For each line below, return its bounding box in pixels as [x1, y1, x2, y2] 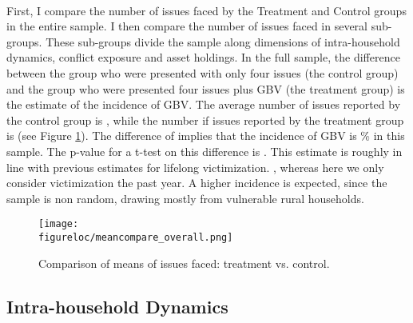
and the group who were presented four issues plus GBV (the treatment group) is [6, 80, 405, 97]
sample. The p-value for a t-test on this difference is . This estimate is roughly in [6, 142, 403, 159]
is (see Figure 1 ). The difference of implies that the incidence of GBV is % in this [6, 127, 405, 144]
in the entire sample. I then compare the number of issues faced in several [6, 18, 367, 34]
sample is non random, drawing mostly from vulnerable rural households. [6, 189, 364, 206]
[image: [38, 218, 79, 230]
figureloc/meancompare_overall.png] [38, 231, 233, 243]
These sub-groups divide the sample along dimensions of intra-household [46, 33, 400, 50]
